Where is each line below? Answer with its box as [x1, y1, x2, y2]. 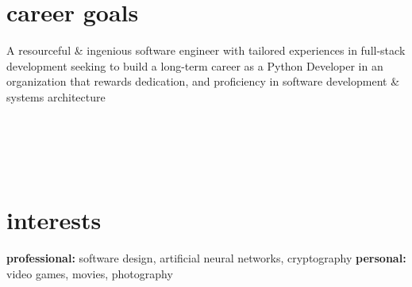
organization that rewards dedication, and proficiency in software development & [6, 73, 400, 90]
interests [6, 204, 102, 236]
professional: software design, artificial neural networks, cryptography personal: [6, 250, 406, 266]
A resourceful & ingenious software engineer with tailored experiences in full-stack [6, 42, 406, 59]
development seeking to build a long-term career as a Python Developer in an [6, 57, 383, 74]
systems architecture [6, 88, 106, 105]
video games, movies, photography [6, 266, 173, 281]
